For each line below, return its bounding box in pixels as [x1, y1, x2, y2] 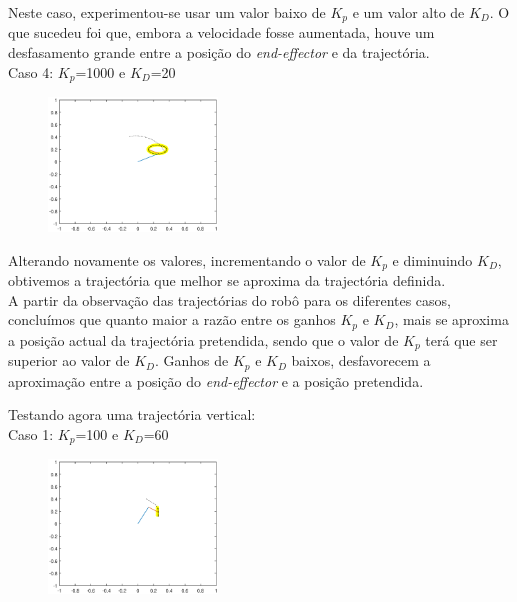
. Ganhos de [155, 350, 229, 371]
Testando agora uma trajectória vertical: [8, 404, 256, 425]
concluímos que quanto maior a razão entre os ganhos [8, 309, 336, 330]
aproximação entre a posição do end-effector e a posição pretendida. [8, 370, 424, 391]
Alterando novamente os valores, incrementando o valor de [8, 249, 366, 270]
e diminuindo [392, 249, 473, 270]
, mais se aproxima [394, 309, 509, 330]
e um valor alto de [352, 2, 465, 22]
